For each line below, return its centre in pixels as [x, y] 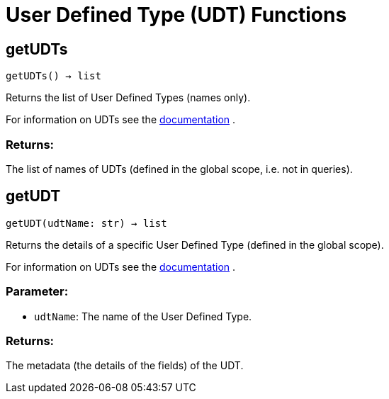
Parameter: [37, 292]
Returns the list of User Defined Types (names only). [128, 98]
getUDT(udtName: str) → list [86, 223]
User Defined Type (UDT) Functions [176, 15]
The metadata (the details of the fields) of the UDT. [125, 366]
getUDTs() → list [53, 76]
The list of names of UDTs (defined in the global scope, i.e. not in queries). [179, 169]
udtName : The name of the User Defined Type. [143, 316]
